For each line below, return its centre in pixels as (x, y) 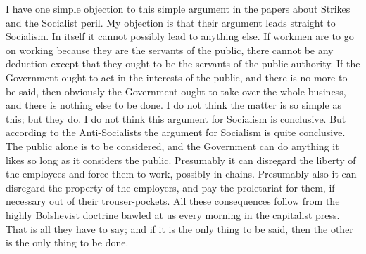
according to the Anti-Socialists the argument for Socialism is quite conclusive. (176, 132)
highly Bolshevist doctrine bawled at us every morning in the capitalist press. (173, 214)
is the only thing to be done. (67, 242)
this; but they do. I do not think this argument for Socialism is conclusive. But (176, 118)
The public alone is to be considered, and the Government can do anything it (172, 146)
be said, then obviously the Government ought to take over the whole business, (176, 91)
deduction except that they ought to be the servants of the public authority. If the (183, 63)
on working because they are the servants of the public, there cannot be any (170, 49)
